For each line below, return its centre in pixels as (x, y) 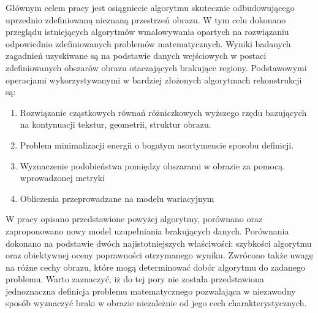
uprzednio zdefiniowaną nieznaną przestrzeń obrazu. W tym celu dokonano (146, 19)
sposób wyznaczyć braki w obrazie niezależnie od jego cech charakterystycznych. (156, 303)
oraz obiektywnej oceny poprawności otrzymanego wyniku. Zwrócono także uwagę (159, 255)
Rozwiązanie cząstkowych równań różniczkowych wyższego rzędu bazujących (163, 112)
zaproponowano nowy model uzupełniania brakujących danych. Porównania (147, 230)
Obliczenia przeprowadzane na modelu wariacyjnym (117, 198)
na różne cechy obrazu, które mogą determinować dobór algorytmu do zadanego (156, 267)
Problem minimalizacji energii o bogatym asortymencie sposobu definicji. (157, 145)
